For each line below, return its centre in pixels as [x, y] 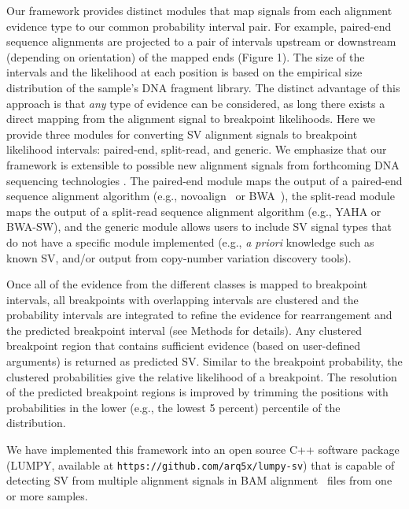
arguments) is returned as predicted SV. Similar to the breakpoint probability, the [204, 361]
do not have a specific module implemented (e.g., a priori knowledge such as [190, 241]
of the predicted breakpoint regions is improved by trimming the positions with [197, 392]
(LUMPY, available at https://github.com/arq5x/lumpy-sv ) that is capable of [201, 464]
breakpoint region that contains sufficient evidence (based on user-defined [183, 346]
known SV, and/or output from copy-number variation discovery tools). [179, 257]
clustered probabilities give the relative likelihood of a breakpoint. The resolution [202, 376]
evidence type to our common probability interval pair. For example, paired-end [199, 26]
